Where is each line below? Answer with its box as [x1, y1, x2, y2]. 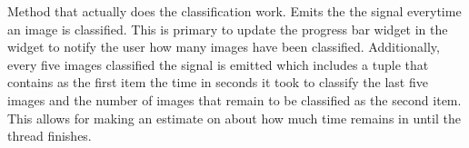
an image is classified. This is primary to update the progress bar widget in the [7, 19, 448, 38]
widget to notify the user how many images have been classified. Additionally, [7, 37, 440, 56]
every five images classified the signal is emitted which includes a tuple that [7, 54, 429, 74]
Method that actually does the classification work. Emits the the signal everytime [7, 2, 462, 20]
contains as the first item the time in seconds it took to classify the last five [7, 73, 428, 92]
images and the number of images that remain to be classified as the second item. [7, 90, 462, 109]
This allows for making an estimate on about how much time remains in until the [7, 108, 461, 127]
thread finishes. [7, 126, 92, 145]
